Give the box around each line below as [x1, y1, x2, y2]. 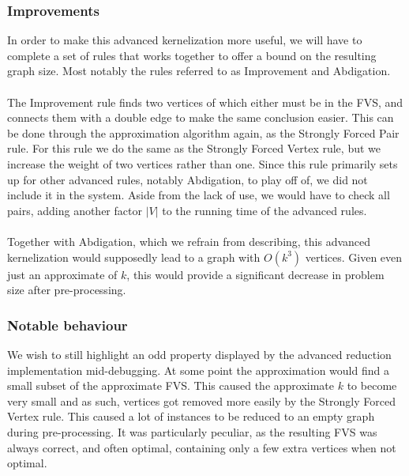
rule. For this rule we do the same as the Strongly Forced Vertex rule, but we [7, 140, 381, 157]
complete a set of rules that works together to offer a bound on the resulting [7, 47, 377, 63]
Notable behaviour [7, 315, 128, 334]
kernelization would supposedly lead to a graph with [7, 248, 261, 265]
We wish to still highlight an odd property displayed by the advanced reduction [7, 346, 392, 362]
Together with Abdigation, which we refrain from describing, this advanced [7, 232, 371, 249]
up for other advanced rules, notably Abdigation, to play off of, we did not [7, 171, 368, 187]
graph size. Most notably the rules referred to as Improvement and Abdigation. [7, 62, 391, 79]
